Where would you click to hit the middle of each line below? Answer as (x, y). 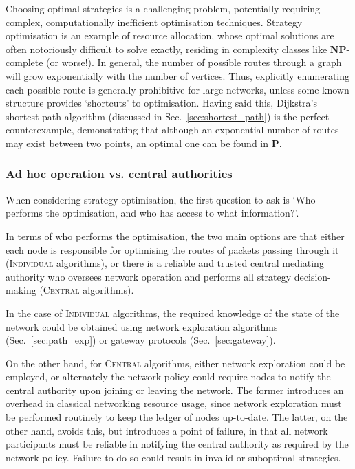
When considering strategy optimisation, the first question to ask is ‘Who (161, 199)
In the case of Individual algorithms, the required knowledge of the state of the (173, 313)
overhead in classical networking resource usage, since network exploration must (174, 403)
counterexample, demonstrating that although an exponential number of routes (172, 130)
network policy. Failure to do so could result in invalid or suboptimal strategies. (173, 457)
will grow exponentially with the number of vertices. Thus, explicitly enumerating (178, 75)
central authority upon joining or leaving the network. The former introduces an (175, 390)
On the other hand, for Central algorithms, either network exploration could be (175, 363)
